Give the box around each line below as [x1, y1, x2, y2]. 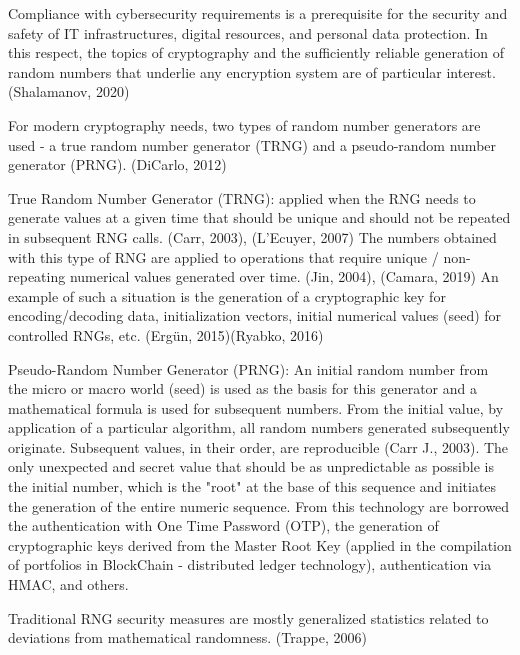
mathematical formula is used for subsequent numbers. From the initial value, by [8, 397, 504, 418]
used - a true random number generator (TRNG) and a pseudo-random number [8, 134, 497, 155]
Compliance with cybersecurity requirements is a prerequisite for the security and [8, 3, 508, 23]
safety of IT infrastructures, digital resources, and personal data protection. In [8, 22, 488, 43]
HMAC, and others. [8, 574, 129, 595]
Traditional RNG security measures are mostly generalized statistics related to [8, 607, 489, 628]
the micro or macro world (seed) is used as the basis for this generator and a [8, 378, 477, 399]
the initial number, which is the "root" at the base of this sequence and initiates [8, 476, 497, 497]
